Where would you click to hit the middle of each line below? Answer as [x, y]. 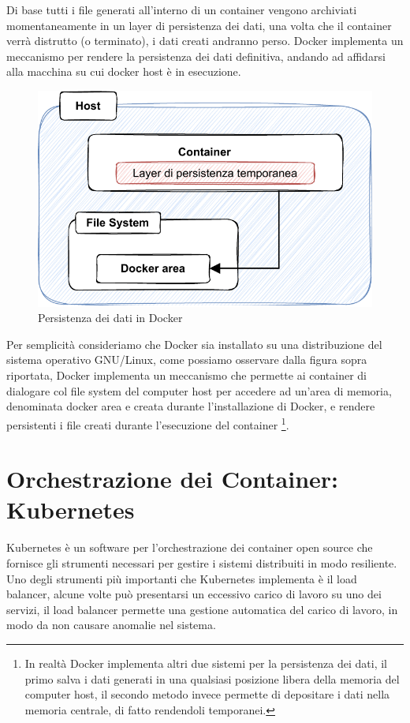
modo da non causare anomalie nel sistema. [111, 625]
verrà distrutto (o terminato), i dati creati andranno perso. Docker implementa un [205, 41]
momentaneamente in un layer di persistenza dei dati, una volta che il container [199, 25]
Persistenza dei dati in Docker [110, 318]
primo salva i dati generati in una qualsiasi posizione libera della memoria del [212, 678]
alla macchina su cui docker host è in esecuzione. [124, 71]
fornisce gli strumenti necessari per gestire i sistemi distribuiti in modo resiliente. [202, 563]
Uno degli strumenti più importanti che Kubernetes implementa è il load [182, 578]
